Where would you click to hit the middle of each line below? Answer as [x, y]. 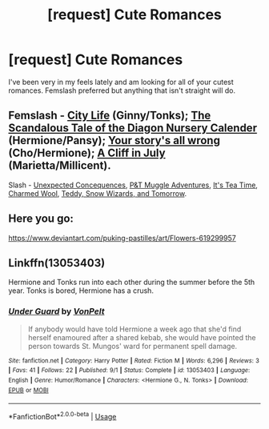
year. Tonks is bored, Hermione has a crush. [81, 291]
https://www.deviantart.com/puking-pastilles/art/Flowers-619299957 [122, 238]
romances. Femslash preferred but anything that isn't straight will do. [122, 90]
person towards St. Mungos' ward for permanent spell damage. [132, 346]
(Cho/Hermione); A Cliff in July [87, 153]
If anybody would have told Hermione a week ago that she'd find [134, 329]
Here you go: [41, 219]
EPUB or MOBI [29, 390]
